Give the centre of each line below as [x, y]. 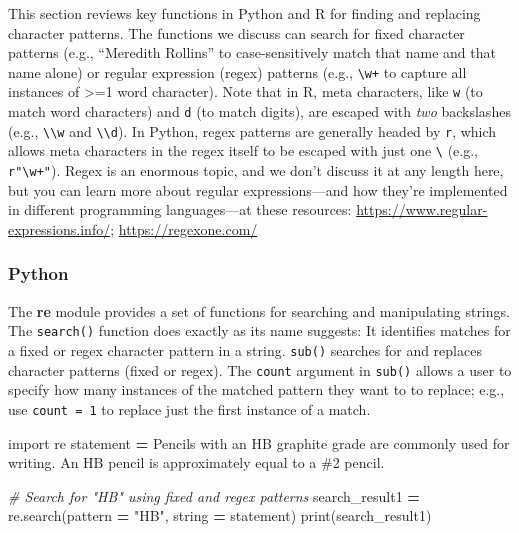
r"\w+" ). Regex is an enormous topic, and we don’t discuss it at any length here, [256, 170]
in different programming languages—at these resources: [180, 209]
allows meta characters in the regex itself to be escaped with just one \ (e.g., [243, 150]
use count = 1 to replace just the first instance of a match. [189, 408]
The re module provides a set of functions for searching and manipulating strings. [259, 310]
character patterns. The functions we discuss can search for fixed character [236, 32]
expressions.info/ [59, 228]
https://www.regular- [422, 209]
